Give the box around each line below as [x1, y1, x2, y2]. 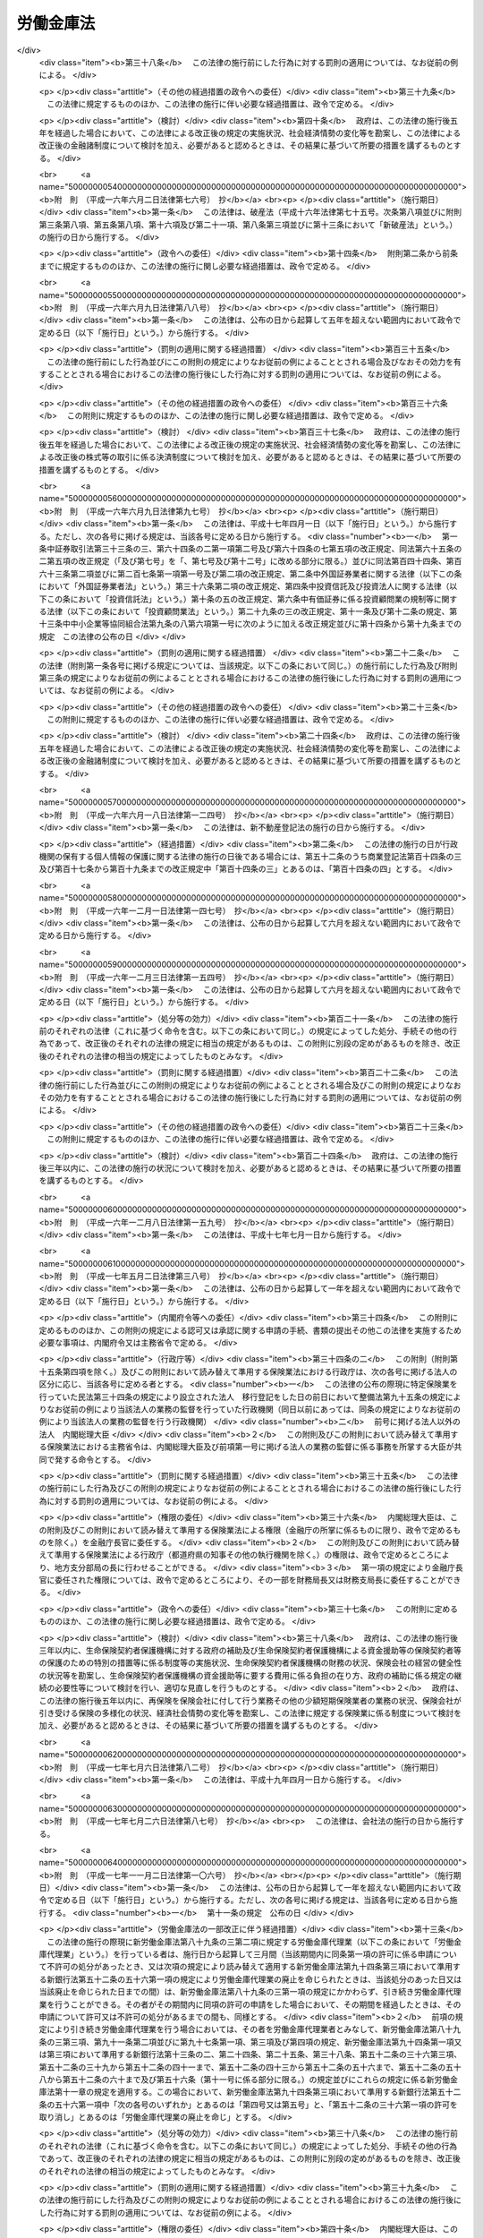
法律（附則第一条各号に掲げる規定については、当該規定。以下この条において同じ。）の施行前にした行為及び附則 [46, 660, 458, 671]
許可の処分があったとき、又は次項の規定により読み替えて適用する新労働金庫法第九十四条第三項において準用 [54, 1961, 453, 1972]
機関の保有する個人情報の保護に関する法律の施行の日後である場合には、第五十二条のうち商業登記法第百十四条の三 [38, 850, 462, 861]
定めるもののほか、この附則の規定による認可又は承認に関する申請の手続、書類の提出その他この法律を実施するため [38, 1325, 462, 1336]
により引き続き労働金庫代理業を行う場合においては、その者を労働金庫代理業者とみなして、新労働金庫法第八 [46, 2024, 445, 2035]
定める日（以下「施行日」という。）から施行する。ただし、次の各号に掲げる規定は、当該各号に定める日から [54, 1894, 451, 1906]
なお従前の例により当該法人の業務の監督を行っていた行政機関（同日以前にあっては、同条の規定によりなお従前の [46, 1404, 461, 1414]
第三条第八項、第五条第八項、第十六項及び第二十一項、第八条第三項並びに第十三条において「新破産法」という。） [38, 219, 458, 230]
